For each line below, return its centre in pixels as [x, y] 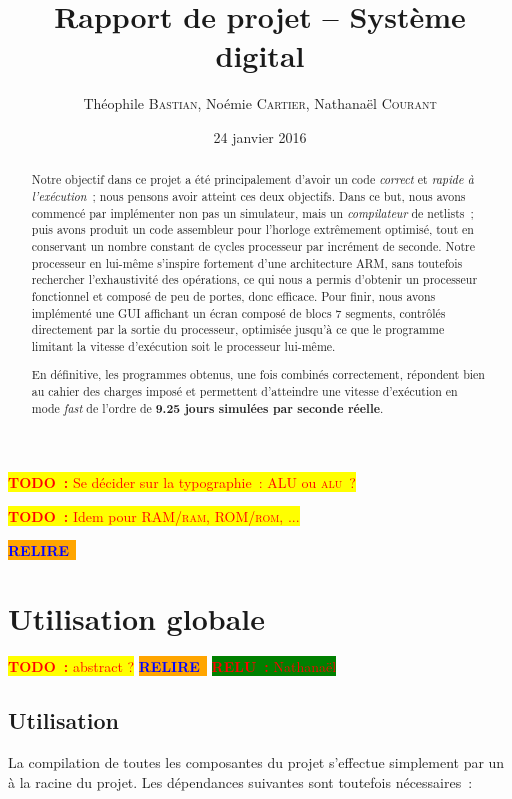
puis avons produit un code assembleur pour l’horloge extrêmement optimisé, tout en [252, 229]
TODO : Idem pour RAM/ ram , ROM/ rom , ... [154, 515]
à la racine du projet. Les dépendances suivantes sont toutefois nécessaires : [240, 781]
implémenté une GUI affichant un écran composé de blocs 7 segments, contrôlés [238, 312]
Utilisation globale [136, 618]
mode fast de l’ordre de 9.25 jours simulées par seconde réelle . [207, 408]
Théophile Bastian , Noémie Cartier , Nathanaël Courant [260, 103]
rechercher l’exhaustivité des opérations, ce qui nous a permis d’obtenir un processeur [254, 279]
